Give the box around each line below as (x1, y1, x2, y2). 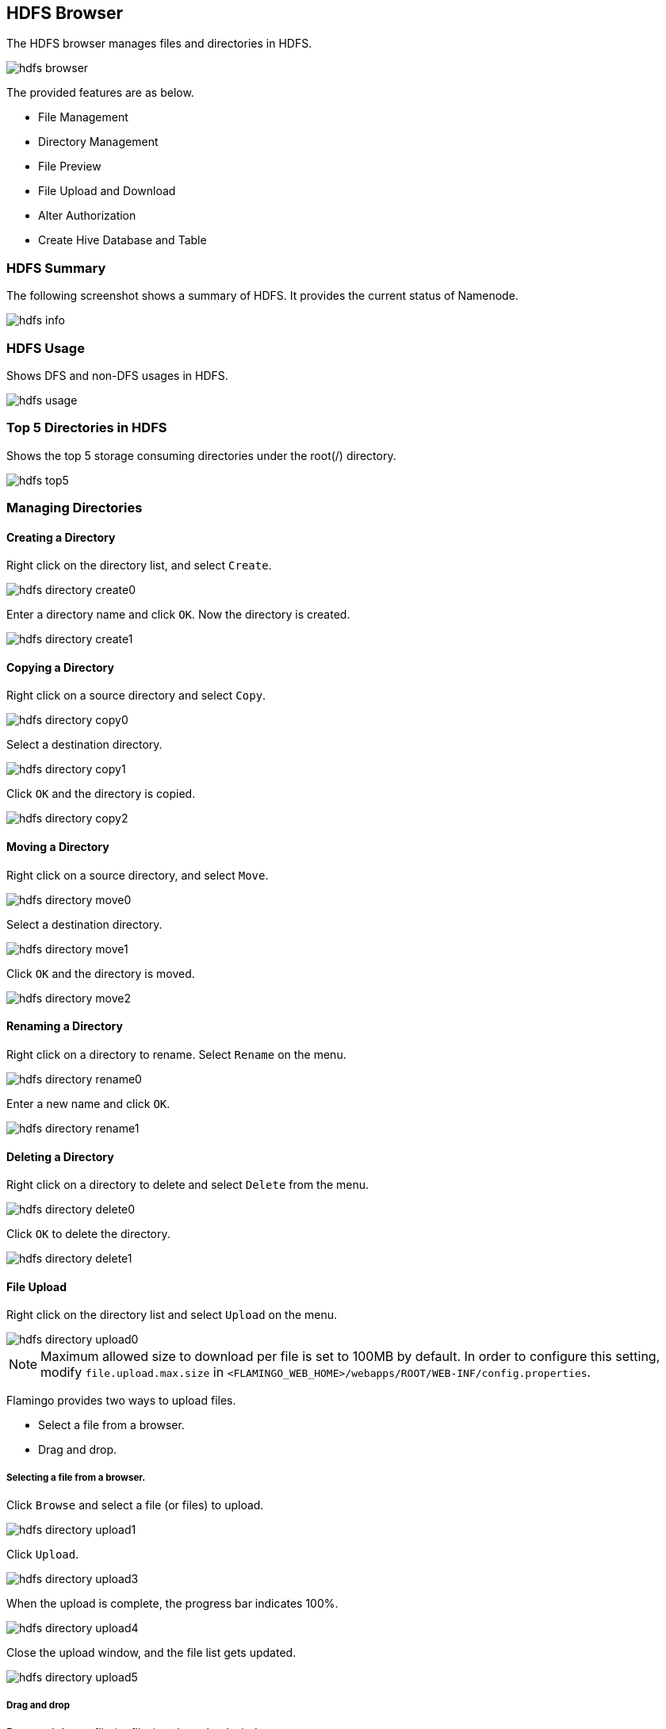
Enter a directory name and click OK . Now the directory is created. (6, 608, 350, 622)
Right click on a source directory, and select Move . (6, 868, 269, 882)
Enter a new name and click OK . (6, 1096, 170, 1110)
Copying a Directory (6, 660, 114, 674)
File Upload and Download (38, 184, 176, 198)
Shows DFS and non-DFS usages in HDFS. (6, 368, 228, 382)
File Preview (38, 159, 101, 174)
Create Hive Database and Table (38, 233, 207, 247)
